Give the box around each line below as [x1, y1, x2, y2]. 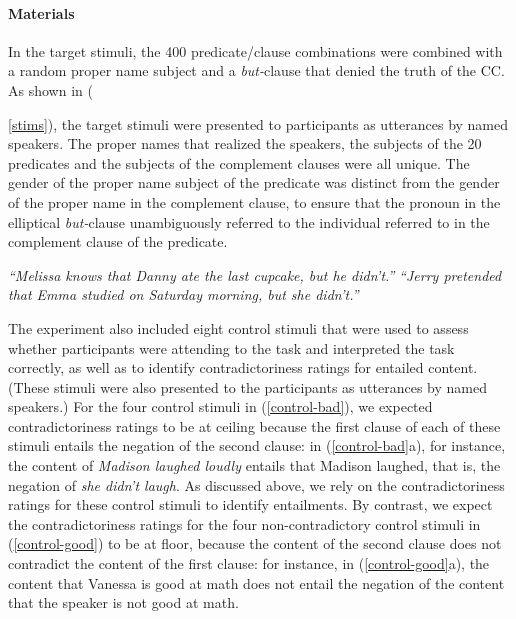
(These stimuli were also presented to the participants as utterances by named [8, 376, 487, 397]
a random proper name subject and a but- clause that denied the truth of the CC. [8, 60, 505, 81]
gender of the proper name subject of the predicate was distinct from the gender [8, 172, 500, 193]
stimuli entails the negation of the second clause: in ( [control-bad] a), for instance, [8, 435, 506, 456]
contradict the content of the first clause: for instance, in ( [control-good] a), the [8, 553, 490, 574]
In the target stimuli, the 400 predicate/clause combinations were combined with [8, 40, 503, 61]
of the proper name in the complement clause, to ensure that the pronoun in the [8, 191, 501, 212]
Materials [8, 2, 75, 23]
